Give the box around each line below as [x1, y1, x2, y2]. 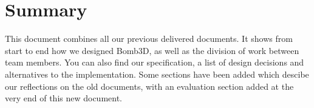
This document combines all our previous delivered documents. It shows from [5, 32, 293, 45]
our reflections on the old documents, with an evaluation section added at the [5, 79, 294, 92]
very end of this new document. [5, 92, 123, 104]
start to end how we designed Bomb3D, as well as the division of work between [5, 44, 299, 56]
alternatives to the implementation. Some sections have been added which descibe [5, 67, 309, 80]
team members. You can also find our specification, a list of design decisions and [5, 56, 304, 69]
